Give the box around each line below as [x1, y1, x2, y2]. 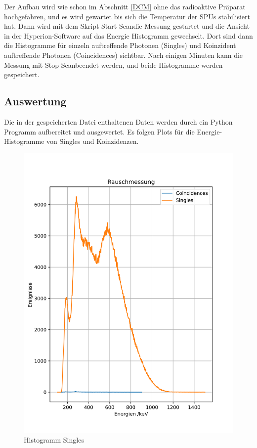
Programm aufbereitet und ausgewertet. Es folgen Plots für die [4, 126, 195, 136]
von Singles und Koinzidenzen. [46, 136, 139, 146]
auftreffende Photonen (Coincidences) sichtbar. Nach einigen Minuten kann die [4, 49, 243, 60]
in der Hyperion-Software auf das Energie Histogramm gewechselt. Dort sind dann [4, 30, 253, 41]
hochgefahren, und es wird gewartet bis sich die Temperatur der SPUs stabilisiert [4, 11, 250, 21]
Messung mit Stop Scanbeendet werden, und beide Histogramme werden [4, 59, 223, 70]
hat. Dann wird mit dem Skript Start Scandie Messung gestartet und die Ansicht [4, 21, 250, 31]
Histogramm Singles [24, 434, 84, 445]
